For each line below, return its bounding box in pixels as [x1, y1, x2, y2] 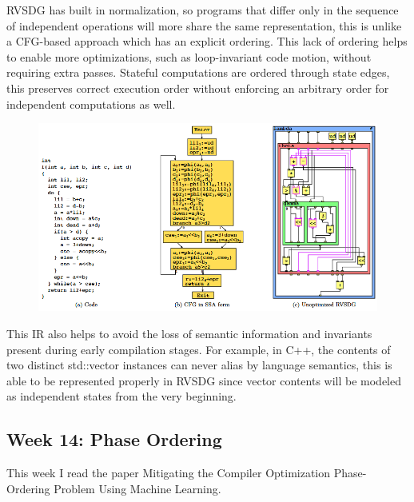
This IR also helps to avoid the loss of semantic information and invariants [6, 325, 372, 342]
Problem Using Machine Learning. [54, 480, 221, 496]
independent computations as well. [6, 95, 176, 112]
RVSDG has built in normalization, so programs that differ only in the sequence [6, 2, 399, 18]
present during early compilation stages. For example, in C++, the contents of [6, 341, 391, 357]
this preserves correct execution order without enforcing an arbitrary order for [6, 79, 389, 96]
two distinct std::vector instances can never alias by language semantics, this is [6, 357, 392, 373]
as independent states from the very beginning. [6, 388, 237, 404]
